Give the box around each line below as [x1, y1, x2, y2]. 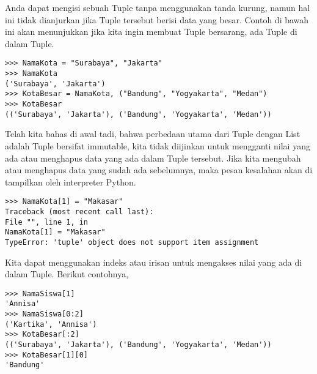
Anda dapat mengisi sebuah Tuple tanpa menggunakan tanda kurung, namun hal [5, 1, 310, 13]
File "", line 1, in [5, 217, 89, 226]
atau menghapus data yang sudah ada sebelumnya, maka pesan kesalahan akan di [5, 163, 313, 176]
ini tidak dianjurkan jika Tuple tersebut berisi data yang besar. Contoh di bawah [5, 13, 309, 26]
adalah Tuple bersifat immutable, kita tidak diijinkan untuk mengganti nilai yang [5, 139, 310, 152]
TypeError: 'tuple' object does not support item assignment [5, 237, 259, 247]
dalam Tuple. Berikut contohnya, [5, 267, 129, 280]
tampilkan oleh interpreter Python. [5, 175, 136, 188]
